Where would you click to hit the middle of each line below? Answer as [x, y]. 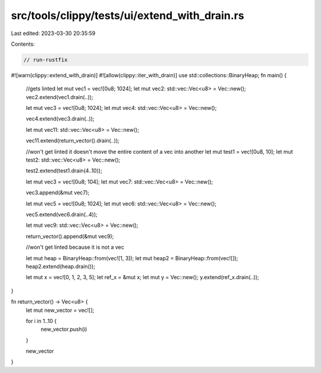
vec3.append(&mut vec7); [58, 192]
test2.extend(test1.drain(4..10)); [64, 171]
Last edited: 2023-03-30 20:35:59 [53, 33]
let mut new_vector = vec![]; [60, 310]
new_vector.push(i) [64, 329]
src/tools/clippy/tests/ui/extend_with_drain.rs [128, 15]
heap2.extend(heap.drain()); [60, 266]
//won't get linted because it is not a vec [75, 247]
